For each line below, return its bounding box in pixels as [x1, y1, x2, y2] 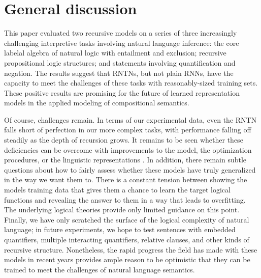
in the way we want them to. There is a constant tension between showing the [4, 174, 247, 185]
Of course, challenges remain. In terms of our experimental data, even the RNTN [4, 114, 257, 125]
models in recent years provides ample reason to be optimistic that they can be [4, 254, 250, 265]
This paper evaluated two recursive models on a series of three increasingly [4, 27, 237, 38]
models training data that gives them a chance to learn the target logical [4, 184, 231, 195]
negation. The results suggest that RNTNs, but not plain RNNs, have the [4, 67, 234, 78]
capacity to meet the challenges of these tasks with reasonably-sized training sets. [4, 77, 258, 88]
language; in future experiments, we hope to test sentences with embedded [4, 224, 236, 235]
